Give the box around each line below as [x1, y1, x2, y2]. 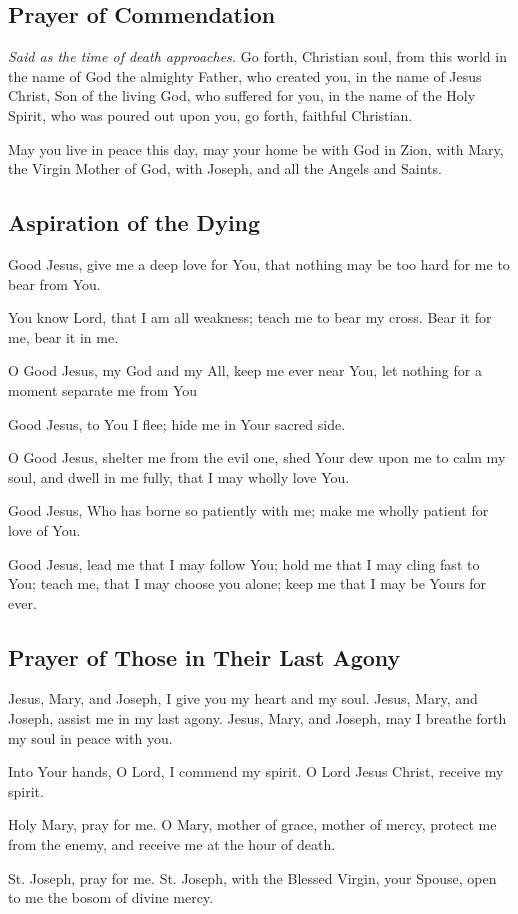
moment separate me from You [8, 379, 198, 400]
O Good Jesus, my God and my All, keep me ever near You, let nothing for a [8, 360, 482, 381]
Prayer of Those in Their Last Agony [8, 641, 401, 672]
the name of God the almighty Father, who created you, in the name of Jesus [8, 65, 482, 86]
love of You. [8, 519, 81, 540]
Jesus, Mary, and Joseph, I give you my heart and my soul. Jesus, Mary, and [8, 688, 478, 709]
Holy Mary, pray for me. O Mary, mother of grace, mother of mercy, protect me [8, 814, 497, 835]
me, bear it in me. [8, 326, 119, 347]
